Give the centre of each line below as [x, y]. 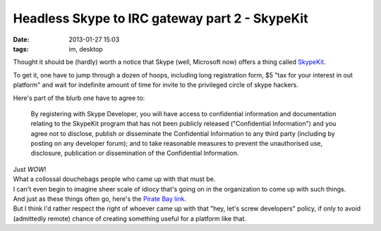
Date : [21, 39]
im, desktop [86, 49]
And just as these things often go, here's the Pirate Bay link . [100, 199]
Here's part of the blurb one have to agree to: [79, 98]
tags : [21, 49]
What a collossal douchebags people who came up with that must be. [114, 179]
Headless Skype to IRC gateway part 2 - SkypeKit [161, 18]
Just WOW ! [30, 169]
